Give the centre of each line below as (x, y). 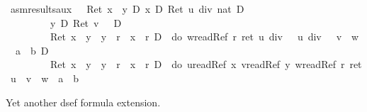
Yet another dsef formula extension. (83, 102)
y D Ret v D (86, 22)
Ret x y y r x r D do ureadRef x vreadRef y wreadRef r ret (206, 64)
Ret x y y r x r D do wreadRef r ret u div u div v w (204, 37)
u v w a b (45, 78)
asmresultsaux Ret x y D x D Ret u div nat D (127, 9)
